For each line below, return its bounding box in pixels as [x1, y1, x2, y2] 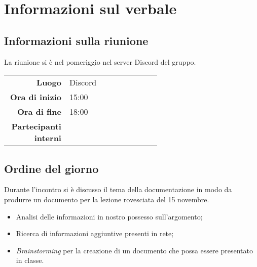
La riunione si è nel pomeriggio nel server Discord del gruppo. [4, 56, 196, 67]
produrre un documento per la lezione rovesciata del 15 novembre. [4, 194, 209, 204]
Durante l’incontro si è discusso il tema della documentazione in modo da [4, 184, 232, 195]
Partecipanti [11, 120, 61, 132]
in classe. [16, 255, 44, 265]
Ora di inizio [10, 91, 61, 103]
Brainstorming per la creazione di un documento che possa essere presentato [16, 245, 253, 255]
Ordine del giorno [4, 160, 99, 176]
